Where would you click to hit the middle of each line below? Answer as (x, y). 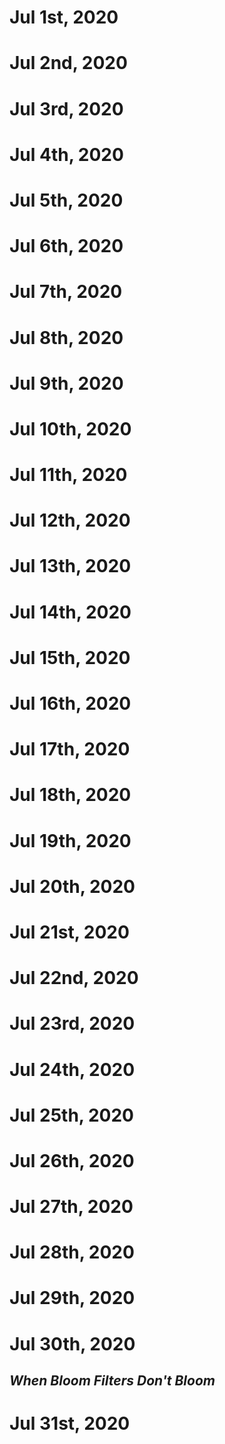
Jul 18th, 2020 (70, 795)
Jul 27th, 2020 (71, 1207)
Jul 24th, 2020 (72, 1069)
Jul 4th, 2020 (66, 154)
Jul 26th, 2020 (72, 1160)
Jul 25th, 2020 (71, 1115)
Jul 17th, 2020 (70, 749)
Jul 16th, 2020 (70, 703)
